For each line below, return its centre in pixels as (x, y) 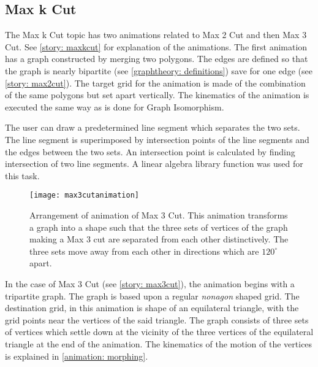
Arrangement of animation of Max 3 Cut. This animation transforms (159, 214)
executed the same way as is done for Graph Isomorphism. (115, 106)
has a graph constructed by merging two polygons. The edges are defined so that (157, 59)
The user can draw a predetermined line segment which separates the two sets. (153, 127)
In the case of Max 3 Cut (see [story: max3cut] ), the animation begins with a (150, 283)
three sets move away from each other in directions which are (144, 251)
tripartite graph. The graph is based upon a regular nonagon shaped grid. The (152, 296)
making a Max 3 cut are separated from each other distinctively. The (159, 239)
